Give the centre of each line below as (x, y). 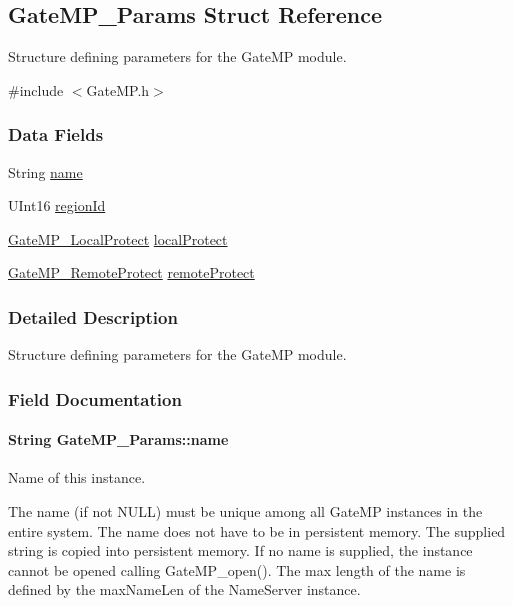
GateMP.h (118, 89)
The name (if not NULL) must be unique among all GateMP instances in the (245, 511)
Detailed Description (93, 316)
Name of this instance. (77, 477)
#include (36, 89)
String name (45, 171)
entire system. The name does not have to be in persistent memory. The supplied (257, 530)
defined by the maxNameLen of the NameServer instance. (184, 589)
